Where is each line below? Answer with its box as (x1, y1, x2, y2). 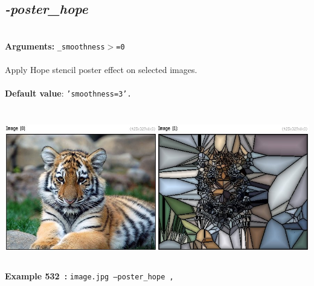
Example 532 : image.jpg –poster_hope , (5, 270, 174, 282)
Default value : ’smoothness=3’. (5, 87, 132, 100)
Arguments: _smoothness (5, 39, 105, 52)
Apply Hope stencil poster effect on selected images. (5, 63, 197, 76)
